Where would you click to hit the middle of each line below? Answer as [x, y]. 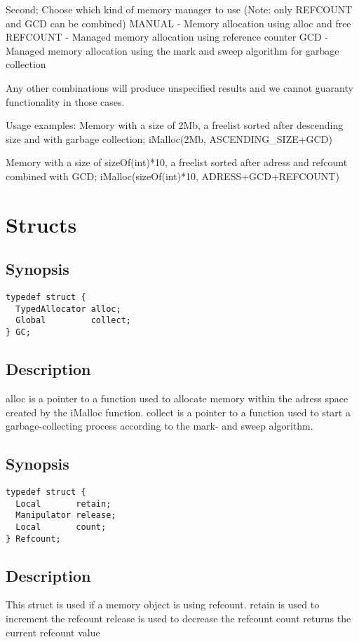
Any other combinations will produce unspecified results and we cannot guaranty [179, 87]
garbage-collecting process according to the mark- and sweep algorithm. [160, 426]
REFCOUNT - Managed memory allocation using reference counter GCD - [167, 37]
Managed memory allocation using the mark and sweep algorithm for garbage [172, 50]
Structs [41, 224]
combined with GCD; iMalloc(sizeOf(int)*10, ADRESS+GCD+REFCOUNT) [172, 176]
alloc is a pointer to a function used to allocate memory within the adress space [177, 398]
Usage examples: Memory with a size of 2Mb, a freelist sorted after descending [175, 125]
